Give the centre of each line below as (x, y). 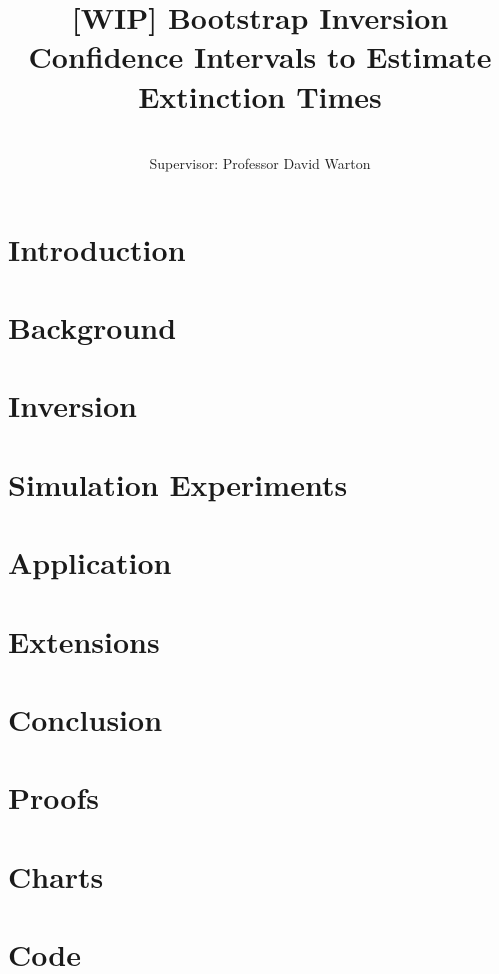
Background (92, 327)
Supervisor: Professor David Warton (260, 163)
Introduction (97, 248)
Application (90, 562)
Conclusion (85, 718)
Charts (56, 875)
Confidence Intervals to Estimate (260, 56)
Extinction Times (260, 95)
